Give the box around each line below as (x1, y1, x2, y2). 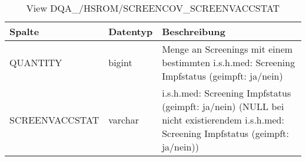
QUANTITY (9, 56, 62, 69)
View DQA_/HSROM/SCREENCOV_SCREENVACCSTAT (26, 1, 280, 15)
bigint (108, 56, 132, 69)
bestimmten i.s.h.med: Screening (162, 56, 295, 69)
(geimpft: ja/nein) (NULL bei (162, 100, 284, 113)
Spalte (9, 25, 39, 38)
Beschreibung (162, 25, 225, 38)
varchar (108, 113, 139, 126)
